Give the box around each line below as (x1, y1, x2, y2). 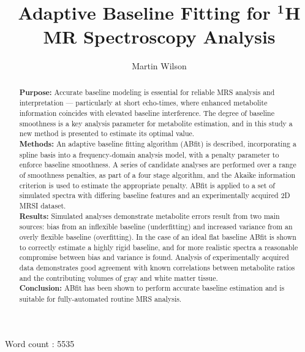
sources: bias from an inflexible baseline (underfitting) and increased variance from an (19, 221, 293, 232)
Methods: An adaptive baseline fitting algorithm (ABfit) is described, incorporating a (19, 138, 296, 149)
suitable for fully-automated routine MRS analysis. (19, 293, 182, 304)
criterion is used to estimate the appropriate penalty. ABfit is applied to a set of (19, 180, 275, 190)
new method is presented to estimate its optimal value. (19, 128, 195, 139)
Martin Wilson (132, 59, 187, 72)
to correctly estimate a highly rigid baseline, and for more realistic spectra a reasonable (19, 242, 298, 252)
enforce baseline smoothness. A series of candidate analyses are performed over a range (19, 159, 296, 170)
